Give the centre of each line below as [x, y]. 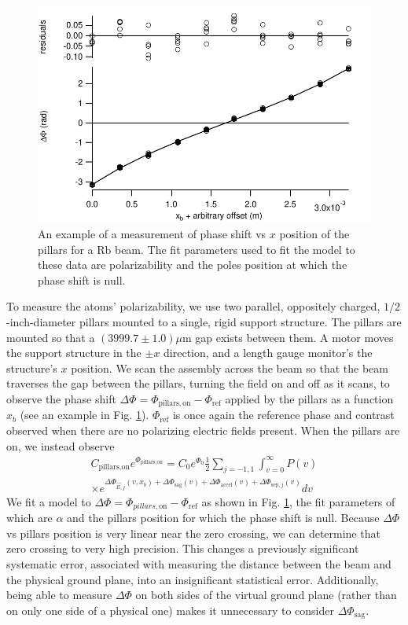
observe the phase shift [61, 398]
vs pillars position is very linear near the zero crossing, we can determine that [193, 533]
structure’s [32, 368]
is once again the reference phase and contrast [283, 415]
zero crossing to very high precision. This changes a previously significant [183, 548]
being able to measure [59, 595]
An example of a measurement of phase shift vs [152, 233]
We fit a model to [49, 501]
